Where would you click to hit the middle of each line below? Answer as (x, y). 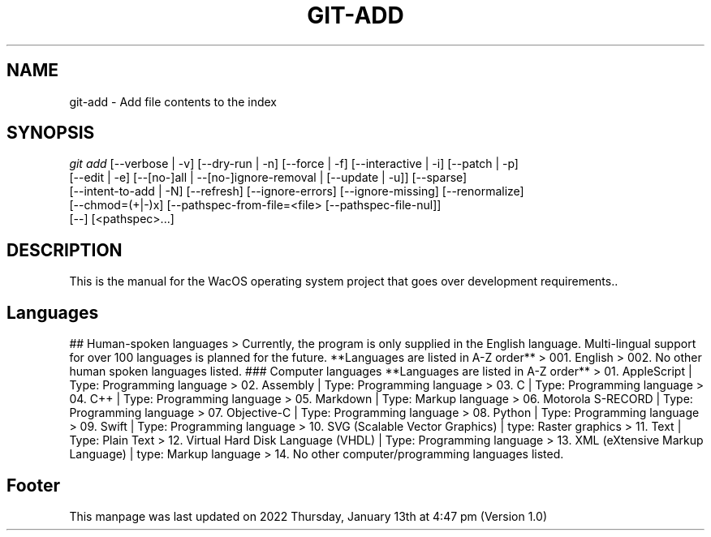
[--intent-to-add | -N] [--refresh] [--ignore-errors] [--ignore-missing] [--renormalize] (297, 191)
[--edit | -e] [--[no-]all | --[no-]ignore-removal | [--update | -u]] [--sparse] (268, 178)
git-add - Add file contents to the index (173, 101)
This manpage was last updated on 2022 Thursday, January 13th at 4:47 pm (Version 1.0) (308, 516)
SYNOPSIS (51, 133)
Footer (34, 485)
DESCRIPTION (65, 250)
